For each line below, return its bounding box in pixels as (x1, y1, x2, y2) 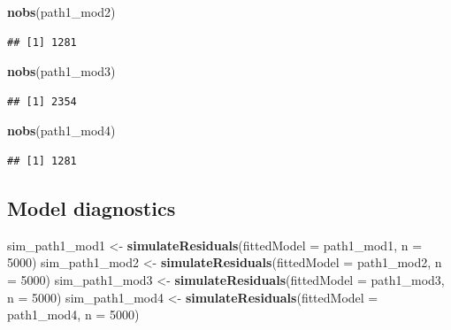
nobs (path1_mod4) (7, 121, 116, 140)
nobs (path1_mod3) (7, 62, 116, 81)
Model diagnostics (7, 194, 176, 221)
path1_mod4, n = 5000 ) (7, 305, 140, 324)
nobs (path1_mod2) (7, 3, 116, 20)
